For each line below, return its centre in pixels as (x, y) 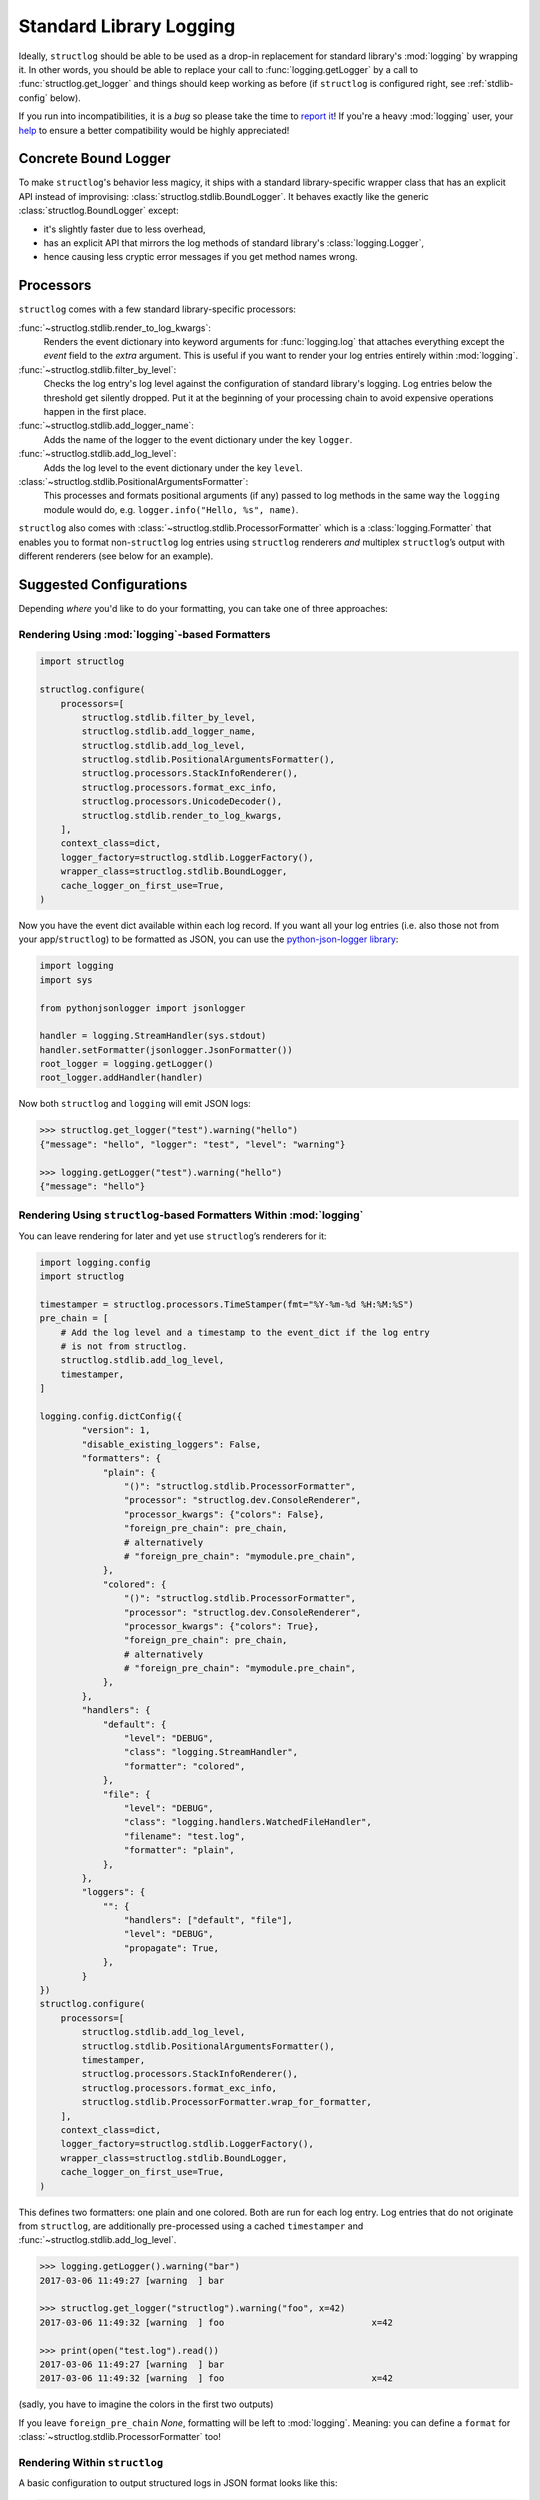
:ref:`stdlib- (490, 84)
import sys (66, 979)
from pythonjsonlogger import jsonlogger (142, 1008)
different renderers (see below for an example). (116, 556)
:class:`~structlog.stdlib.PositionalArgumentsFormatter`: (133, 481)
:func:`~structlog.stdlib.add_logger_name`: (106, 426)
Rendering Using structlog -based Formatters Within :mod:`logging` (191, 1215)
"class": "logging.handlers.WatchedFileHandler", (247, 1822)
